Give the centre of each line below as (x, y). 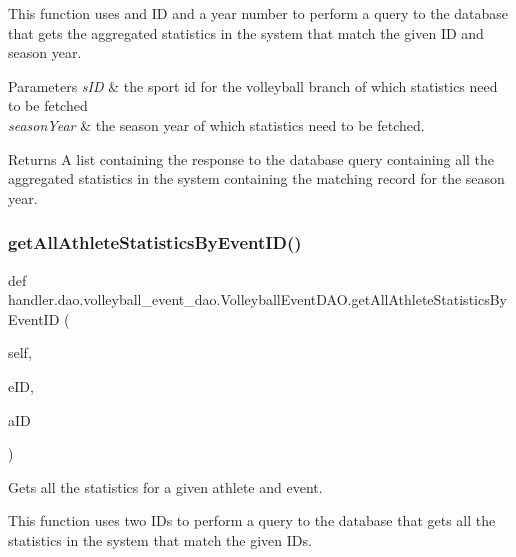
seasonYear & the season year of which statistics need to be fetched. (216, 124)
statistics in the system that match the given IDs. (160, 539)
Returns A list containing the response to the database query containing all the (251, 158)
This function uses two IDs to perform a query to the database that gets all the (252, 520)
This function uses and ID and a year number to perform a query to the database (258, 13)
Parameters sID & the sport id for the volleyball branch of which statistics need (253, 85)
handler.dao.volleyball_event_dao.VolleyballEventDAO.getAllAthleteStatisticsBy (258, 299)
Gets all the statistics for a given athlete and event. (165, 486)
